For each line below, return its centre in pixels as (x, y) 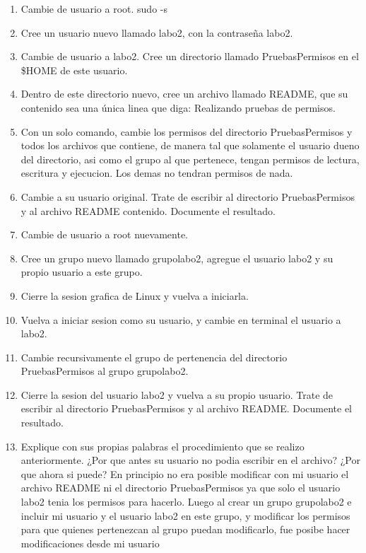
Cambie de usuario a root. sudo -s (94, 8)
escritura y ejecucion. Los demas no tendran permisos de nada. (157, 173)
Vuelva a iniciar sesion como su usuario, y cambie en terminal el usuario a (181, 319)
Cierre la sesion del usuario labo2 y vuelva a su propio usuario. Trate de (177, 394)
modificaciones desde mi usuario (90, 543)
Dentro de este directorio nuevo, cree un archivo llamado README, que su (184, 94)
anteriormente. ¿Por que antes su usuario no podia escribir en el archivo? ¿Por (190, 460)
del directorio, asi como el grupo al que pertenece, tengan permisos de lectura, (190, 159)
